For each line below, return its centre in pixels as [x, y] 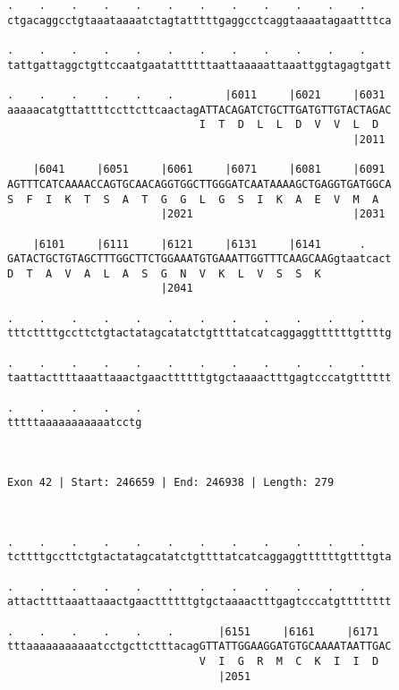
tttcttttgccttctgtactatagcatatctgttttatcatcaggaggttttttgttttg [199, 333]
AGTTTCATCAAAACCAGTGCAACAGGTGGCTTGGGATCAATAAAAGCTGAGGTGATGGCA [199, 184]
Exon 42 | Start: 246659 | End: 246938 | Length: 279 [171, 482]
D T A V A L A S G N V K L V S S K [164, 273]
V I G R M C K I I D [289, 661]
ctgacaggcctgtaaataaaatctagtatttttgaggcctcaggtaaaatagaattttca [199, 20]
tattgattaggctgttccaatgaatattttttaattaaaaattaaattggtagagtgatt [199, 65]
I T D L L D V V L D [289, 125]
